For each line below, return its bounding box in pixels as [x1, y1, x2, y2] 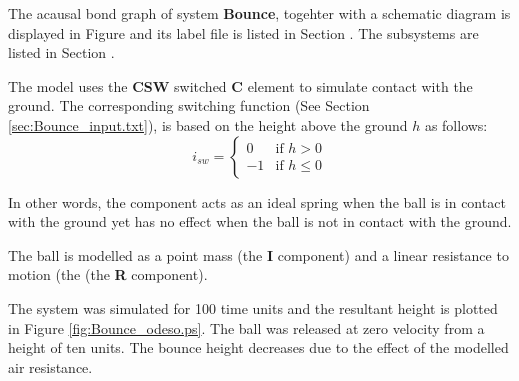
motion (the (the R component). [8, 264, 208, 285]
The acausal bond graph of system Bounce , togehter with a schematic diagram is [8, 3, 511, 23]
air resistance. [8, 356, 93, 377]
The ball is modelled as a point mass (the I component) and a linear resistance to [8, 244, 509, 265]
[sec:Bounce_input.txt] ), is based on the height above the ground [8, 114, 408, 135]
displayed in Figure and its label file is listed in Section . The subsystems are [8, 22, 479, 43]
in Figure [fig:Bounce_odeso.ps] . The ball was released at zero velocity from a [8, 317, 485, 338]
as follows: [424, 114, 488, 135]
